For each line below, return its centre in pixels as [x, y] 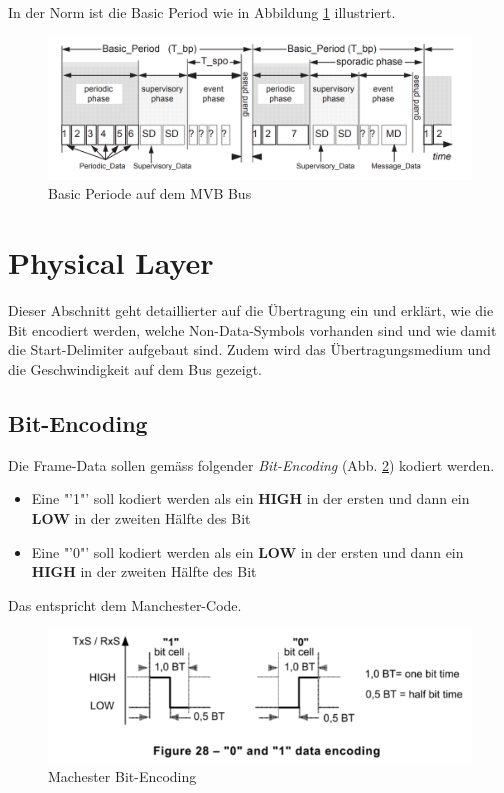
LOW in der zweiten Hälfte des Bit [141, 517]
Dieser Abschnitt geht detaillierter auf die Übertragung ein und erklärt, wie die [251, 310]
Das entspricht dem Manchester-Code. [125, 604]
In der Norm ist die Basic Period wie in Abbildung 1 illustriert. [202, 12]
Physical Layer [111, 262]
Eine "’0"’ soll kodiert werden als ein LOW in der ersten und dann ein [247, 551]
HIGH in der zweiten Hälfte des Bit [144, 571]
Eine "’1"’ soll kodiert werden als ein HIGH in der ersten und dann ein [250, 498]
